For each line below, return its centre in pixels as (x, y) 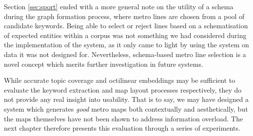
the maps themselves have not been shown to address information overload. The (124, 118)
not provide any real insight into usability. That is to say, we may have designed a (126, 99)
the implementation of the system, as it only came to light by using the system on (126, 45)
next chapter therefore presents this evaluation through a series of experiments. (122, 128)
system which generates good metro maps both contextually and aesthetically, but (126, 108)
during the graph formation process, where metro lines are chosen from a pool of (124, 16)
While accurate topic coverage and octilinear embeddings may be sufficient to (120, 80)
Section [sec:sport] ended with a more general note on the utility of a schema (119, 6)
